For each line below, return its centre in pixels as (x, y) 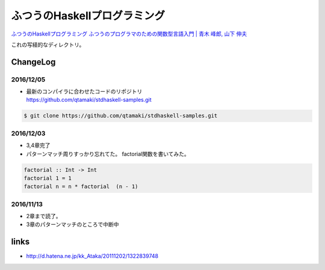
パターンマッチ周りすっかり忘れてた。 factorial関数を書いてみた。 (108, 154)
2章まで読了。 (44, 216)
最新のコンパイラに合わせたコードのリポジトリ (84, 92)
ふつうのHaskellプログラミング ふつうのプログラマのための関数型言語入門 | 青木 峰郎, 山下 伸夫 (129, 34)
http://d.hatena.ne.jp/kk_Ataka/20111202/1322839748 (92, 256)
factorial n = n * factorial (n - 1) (81, 187)
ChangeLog (33, 62)
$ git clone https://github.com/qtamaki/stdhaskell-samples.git (121, 116)
